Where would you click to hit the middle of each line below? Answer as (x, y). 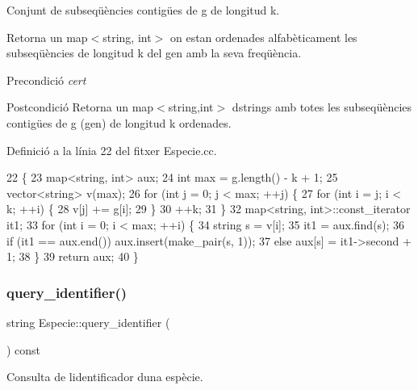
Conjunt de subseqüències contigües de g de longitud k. (143, 10)
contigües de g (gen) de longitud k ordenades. (119, 122)
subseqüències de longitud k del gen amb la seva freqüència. (154, 53)
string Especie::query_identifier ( (88, 322)
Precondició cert (46, 80)
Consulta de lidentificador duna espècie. (105, 377)
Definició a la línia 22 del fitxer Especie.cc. (112, 150)
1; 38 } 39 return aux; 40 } (73, 256)
